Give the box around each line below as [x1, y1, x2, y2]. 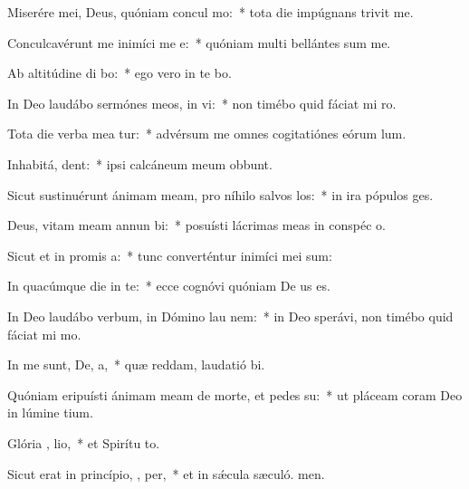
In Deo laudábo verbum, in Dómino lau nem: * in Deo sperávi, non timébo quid [7, 306, 454, 325]
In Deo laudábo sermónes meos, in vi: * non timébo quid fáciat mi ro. [7, 93, 397, 112]
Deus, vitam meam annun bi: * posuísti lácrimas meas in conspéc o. [7, 216, 386, 235]
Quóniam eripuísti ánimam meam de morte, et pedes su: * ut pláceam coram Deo [7, 385, 463, 404]
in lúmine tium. [7, 403, 93, 422]
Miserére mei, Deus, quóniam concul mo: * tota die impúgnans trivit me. [7, 3, 414, 21]
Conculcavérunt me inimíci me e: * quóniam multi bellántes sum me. [7, 33, 391, 52]
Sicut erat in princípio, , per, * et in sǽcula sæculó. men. [7, 464, 325, 483]
